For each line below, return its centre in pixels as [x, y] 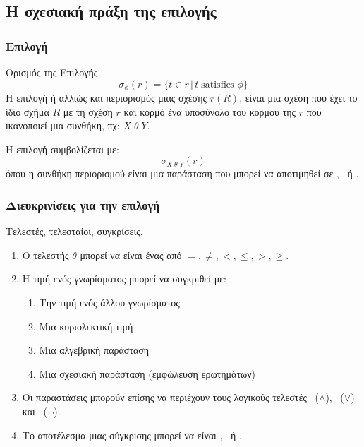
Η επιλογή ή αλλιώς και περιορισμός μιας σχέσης [107, 98]
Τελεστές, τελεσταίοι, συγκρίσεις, [74, 231]
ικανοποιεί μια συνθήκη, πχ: [63, 125]
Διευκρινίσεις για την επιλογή [83, 204]
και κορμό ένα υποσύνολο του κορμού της [210, 111]
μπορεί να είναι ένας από [131, 255]
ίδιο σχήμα [28, 111]
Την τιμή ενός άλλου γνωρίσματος [109, 303]
